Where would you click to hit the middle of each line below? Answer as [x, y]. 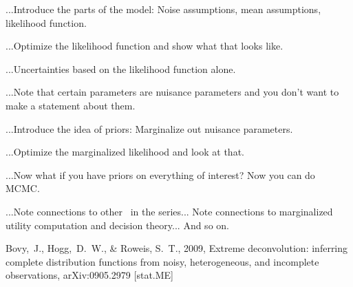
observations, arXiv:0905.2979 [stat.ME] [89, 275]
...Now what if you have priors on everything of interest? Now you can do [160, 174]
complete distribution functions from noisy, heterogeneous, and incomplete [162, 261]
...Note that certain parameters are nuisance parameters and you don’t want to [172, 92]
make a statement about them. [71, 105]
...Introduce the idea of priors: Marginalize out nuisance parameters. [149, 128]
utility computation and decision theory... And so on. [117, 225]
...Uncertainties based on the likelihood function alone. [121, 68]
